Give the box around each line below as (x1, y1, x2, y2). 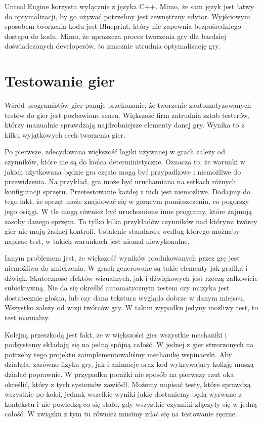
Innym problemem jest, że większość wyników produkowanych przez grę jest (5, 252, 240, 263)
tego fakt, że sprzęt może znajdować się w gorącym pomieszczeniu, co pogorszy (5, 196, 249, 206)
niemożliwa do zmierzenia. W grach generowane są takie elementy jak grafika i (5, 263, 248, 273)
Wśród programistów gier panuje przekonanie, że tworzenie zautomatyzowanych (5, 100, 251, 110)
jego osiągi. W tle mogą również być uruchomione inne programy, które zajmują (5, 206, 252, 217)
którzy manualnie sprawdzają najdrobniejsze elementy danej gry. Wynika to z (5, 119, 245, 130)
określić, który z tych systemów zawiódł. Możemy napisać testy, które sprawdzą (5, 378, 251, 389)
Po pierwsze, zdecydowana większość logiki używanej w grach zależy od (5, 146, 225, 157)
